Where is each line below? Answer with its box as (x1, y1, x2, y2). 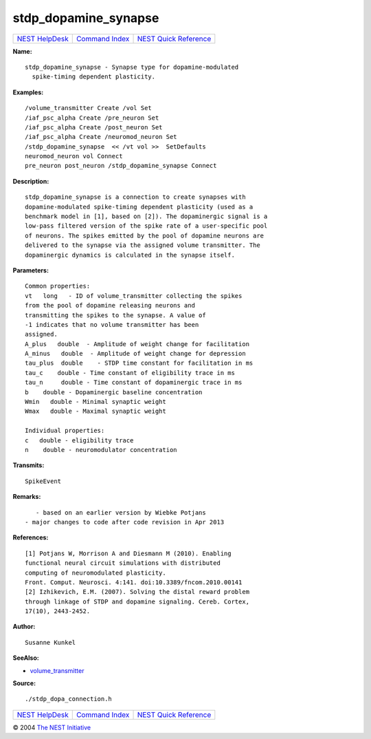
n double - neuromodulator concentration (25, 446, 178, 453)
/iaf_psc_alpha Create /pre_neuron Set (25, 114, 159, 122)
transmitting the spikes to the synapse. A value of (25, 311, 206, 319)
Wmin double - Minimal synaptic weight (25, 398, 166, 406)
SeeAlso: (12, 654, 39, 662)
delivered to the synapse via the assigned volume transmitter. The (25, 242, 260, 249)
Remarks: (12, 493, 41, 501)
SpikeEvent (25, 477, 62, 485)
